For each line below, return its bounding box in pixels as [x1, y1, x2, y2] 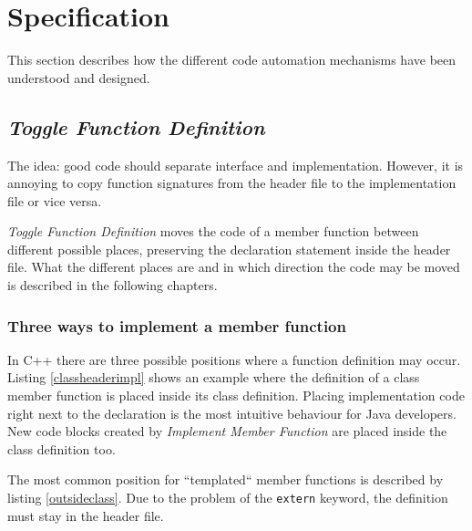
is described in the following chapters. [7, 276, 218, 295]
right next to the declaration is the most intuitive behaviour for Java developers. [7, 403, 457, 422]
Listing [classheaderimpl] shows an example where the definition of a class [7, 368, 420, 387]
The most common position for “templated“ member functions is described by [7, 470, 444, 489]
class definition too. [7, 439, 116, 458]
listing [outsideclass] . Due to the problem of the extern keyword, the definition [7, 488, 448, 507]
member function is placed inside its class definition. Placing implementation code [7, 386, 465, 405]
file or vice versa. [7, 191, 102, 210]
